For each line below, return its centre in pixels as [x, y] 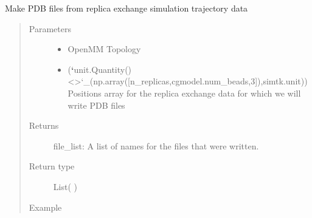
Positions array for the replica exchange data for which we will [184, 93]
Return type [52, 166]
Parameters [50, 28]
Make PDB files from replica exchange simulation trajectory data [127, 8]
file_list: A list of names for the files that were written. [156, 145]
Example [45, 207]
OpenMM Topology [104, 49]
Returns [44, 125]
